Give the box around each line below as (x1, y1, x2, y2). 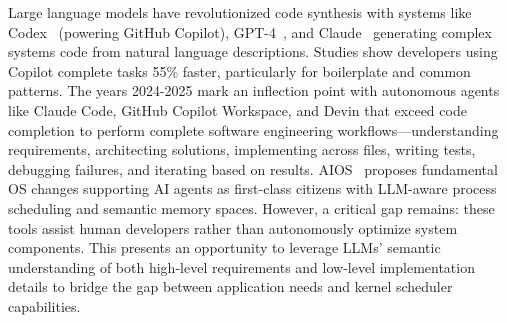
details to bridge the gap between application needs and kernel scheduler (8, 276, 453, 297)
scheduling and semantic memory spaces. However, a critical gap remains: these (8, 197, 495, 218)
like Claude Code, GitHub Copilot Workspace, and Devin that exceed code (8, 99, 467, 120)
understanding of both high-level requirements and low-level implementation (8, 256, 475, 277)
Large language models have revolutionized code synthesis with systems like (8, 2, 472, 22)
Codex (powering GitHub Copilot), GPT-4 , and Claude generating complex (8, 21, 492, 42)
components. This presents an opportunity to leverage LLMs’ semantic (8, 237, 441, 258)
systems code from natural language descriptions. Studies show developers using (8, 41, 498, 62)
